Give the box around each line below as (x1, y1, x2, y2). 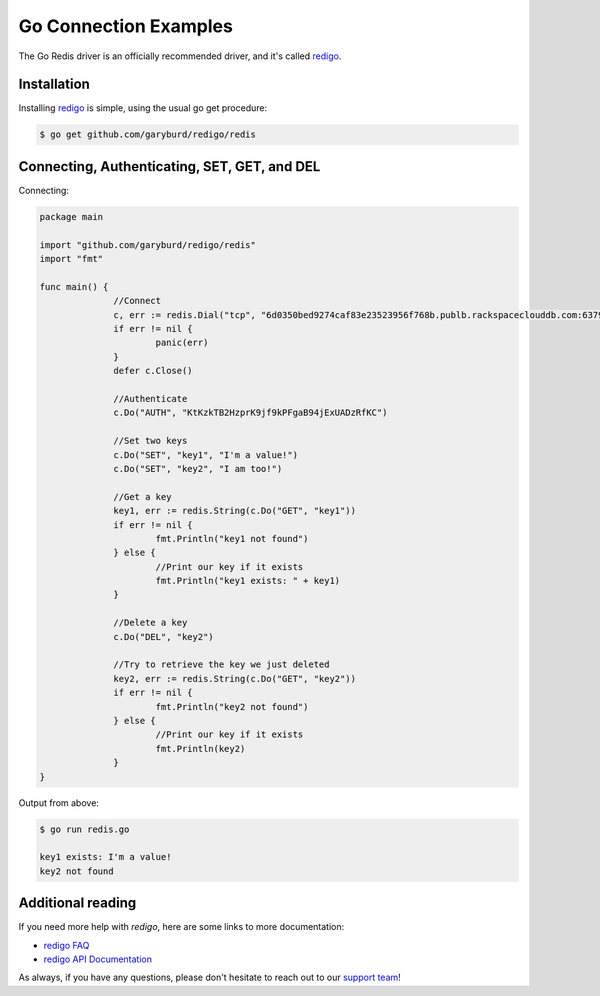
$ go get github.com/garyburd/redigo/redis (39, 129, 257, 140)
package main (39, 211, 104, 222)
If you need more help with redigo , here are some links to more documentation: (18, 921, 345, 933)
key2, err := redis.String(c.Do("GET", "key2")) (113, 673, 357, 684)
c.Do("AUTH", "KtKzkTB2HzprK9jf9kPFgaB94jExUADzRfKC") (113, 407, 388, 419)
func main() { (39, 281, 109, 292)
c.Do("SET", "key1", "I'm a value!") (113, 449, 299, 460)
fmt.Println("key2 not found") (155, 701, 309, 712)
